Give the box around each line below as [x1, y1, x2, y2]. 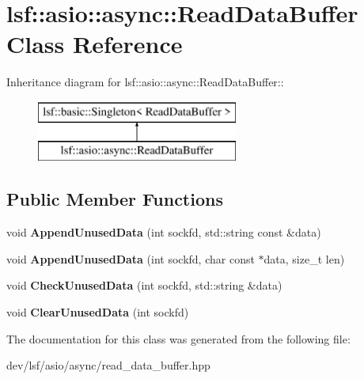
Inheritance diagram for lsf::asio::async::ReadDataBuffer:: [6, 74, 284, 90]
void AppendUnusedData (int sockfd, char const [6, 250, 255, 267]
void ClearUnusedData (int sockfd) [6, 304, 189, 320]
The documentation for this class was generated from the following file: [6, 330, 351, 347]
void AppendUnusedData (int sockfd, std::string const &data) [6, 224, 321, 241]
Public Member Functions [6, 187, 223, 211]
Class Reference [6, 28, 183, 60]
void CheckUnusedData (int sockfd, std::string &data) [6, 277, 282, 294]
